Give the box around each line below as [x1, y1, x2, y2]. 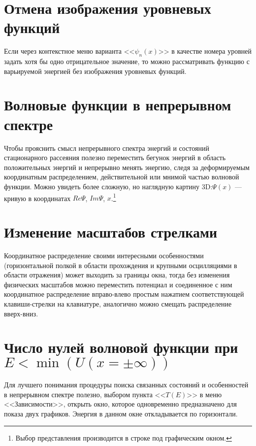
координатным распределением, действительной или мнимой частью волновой [4, 172, 239, 182]
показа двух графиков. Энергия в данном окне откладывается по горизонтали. [4, 409, 238, 419]
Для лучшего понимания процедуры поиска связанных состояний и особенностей [4, 379, 249, 390]
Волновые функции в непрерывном [4, 95, 231, 115]
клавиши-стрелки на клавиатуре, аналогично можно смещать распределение [4, 298, 232, 309]
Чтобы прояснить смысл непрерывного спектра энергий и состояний [4, 142, 209, 153]
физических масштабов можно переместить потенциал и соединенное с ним [4, 279, 232, 289]
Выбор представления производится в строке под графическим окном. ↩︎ [15, 432, 232, 443]
